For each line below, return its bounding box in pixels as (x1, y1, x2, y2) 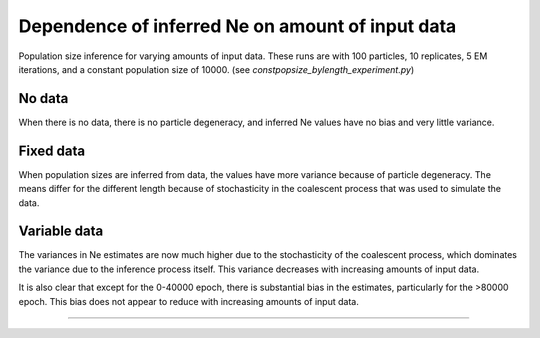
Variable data (18, 223, 104, 240)
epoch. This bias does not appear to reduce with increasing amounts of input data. (18, 295, 359, 307)
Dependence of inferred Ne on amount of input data (18, 15, 457, 37)
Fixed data (18, 142, 85, 159)
